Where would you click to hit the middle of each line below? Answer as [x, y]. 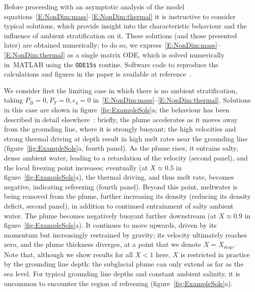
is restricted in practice [215, 254]
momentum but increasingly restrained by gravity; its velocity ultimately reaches [126, 234]
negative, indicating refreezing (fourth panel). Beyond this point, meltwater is [121, 186]
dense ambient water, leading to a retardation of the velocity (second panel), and [126, 157]
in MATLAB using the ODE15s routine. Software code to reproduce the [111, 64]
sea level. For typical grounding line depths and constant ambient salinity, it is [122, 273]
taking [14, 100]
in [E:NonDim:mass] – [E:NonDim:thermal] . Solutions [172, 100]
